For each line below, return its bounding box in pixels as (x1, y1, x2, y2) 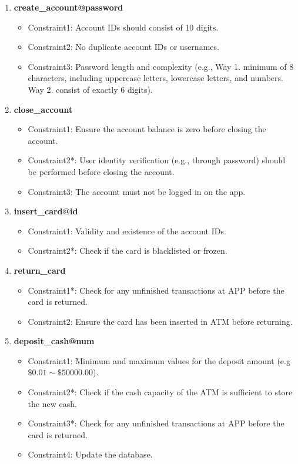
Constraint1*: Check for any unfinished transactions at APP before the (28, 284, 284, 296)
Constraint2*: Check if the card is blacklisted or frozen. (28, 244, 227, 257)
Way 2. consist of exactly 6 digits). (28, 83, 153, 95)
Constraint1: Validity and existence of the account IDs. (28, 224, 226, 237)
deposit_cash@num (14, 335, 95, 347)
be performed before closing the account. (28, 165, 175, 177)
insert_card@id (14, 205, 78, 217)
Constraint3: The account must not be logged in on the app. (28, 185, 246, 197)
